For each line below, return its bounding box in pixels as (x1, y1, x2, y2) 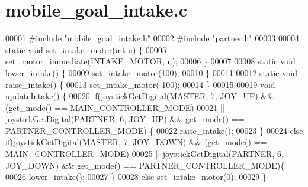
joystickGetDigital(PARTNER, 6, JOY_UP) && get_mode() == (5, 113, 245, 125)
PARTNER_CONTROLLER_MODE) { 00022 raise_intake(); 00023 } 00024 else (5, 124, 303, 136)
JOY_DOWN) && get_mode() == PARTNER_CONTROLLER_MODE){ (5, 159, 285, 171)
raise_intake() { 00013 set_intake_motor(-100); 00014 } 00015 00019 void (5, 78, 275, 90)
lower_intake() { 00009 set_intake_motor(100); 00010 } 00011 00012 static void (5, 66, 297, 78)
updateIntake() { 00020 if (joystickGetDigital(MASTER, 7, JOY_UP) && (5, 90, 274, 102)
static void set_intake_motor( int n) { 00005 (5, 43, 166, 55)
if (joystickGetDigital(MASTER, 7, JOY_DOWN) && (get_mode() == (5, 136, 267, 148)
